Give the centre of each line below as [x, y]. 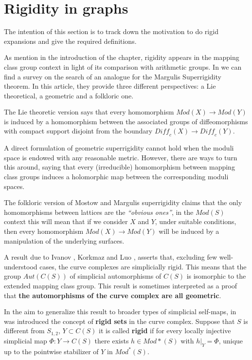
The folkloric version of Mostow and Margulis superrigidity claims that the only [123, 202]
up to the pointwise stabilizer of [51, 351]
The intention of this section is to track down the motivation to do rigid [111, 31]
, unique [231, 340]
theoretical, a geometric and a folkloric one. [69, 95]
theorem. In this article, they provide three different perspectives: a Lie [110, 86]
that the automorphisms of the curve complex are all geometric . [113, 295]
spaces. [14, 186]
